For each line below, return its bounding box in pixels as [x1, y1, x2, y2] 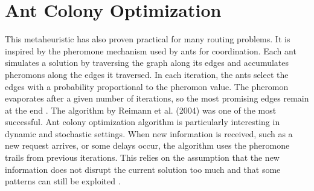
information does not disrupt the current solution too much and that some [5, 163, 281, 175]
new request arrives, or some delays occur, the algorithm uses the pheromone [5, 139, 290, 152]
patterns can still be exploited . [5, 175, 121, 187]
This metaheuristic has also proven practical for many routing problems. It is [5, 33, 290, 45]
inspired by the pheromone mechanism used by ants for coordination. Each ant [5, 44, 296, 57]
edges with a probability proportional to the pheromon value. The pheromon [5, 80, 289, 92]
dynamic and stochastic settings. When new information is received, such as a [5, 127, 293, 140]
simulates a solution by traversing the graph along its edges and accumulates [5, 56, 289, 69]
